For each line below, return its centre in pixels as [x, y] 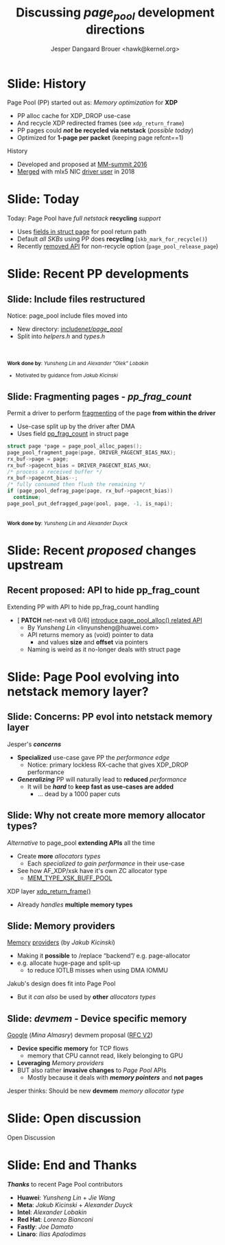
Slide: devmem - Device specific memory [97, 1018]
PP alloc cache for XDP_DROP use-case [74, 116]
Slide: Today [43, 199]
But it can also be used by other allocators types [86, 997]
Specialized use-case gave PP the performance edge [93, 757]
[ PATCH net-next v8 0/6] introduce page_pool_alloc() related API [109, 620]
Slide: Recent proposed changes [102, 550]
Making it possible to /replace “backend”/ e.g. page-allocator [104, 956]
